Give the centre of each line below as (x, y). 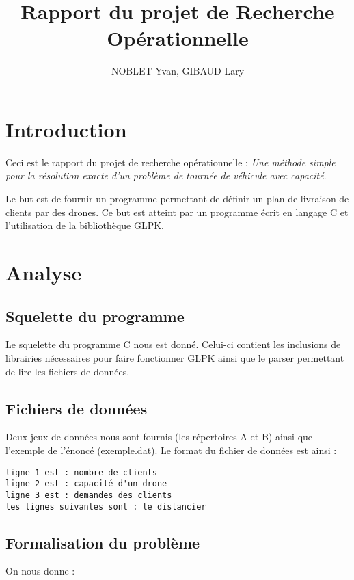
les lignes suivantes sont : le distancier (106, 506)
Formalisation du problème (103, 542)
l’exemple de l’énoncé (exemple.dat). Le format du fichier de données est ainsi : (171, 450)
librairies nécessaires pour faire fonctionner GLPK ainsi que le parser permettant (175, 357)
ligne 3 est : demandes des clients (89, 495)
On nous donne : (40, 571)
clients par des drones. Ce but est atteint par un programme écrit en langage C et (177, 212)
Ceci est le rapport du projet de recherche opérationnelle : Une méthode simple (171, 162)
